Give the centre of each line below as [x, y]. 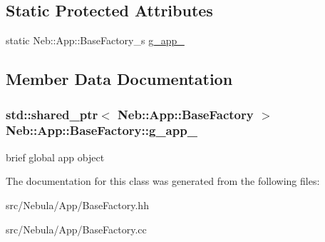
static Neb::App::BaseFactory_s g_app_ [95, 40]
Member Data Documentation [119, 79]
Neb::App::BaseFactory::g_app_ [102, 130]
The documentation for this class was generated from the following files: [163, 181]
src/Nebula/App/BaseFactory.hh [77, 205]
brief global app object [55, 157]
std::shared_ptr [52, 114]
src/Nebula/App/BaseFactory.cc [76, 229]
